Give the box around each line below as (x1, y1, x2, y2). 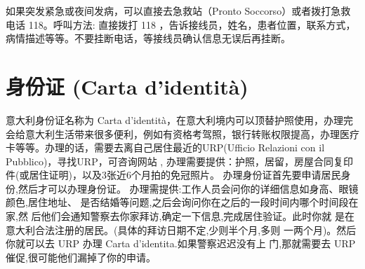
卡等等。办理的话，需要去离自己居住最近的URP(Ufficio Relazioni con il (6, 140, 325, 155)
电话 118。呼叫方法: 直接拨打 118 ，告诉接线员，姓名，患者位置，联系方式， (6, 17, 356, 32)
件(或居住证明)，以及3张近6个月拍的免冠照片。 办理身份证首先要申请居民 (6, 167, 341, 182)
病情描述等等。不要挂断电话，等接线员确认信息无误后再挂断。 (6, 31, 291, 46)
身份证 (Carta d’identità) (6, 71, 248, 100)
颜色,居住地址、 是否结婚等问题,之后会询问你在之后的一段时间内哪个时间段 (6, 195, 349, 209)
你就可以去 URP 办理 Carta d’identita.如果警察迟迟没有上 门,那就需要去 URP (6, 236, 356, 251)
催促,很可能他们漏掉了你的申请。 (6, 249, 156, 264)
